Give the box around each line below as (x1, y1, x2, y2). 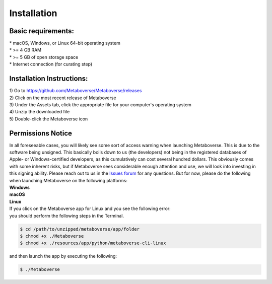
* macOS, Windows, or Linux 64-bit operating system (9, 40, 120, 46)
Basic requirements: (9, 27, 75, 35)
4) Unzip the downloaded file (9, 109, 70, 115)
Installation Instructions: (9, 75, 88, 83)
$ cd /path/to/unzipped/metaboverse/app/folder (20, 226, 140, 232)
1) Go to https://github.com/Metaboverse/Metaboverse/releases (9, 88, 142, 94)
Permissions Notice (9, 129, 73, 137)
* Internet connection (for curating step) (9, 61, 93, 67)
